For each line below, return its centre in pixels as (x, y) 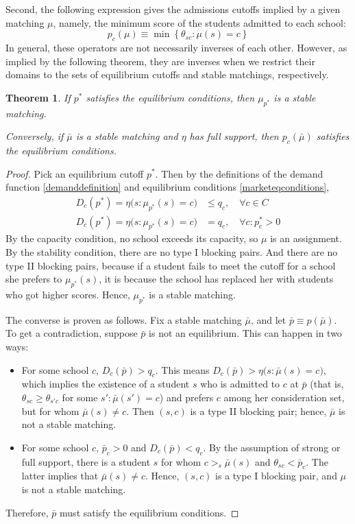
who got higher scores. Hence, (68, 294)
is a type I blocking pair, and (276, 476)
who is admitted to (240, 384)
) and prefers (186, 397)
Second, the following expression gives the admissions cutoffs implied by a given (173, 9)
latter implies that (60, 476)
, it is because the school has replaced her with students (216, 279)
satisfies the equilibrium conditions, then (170, 97)
